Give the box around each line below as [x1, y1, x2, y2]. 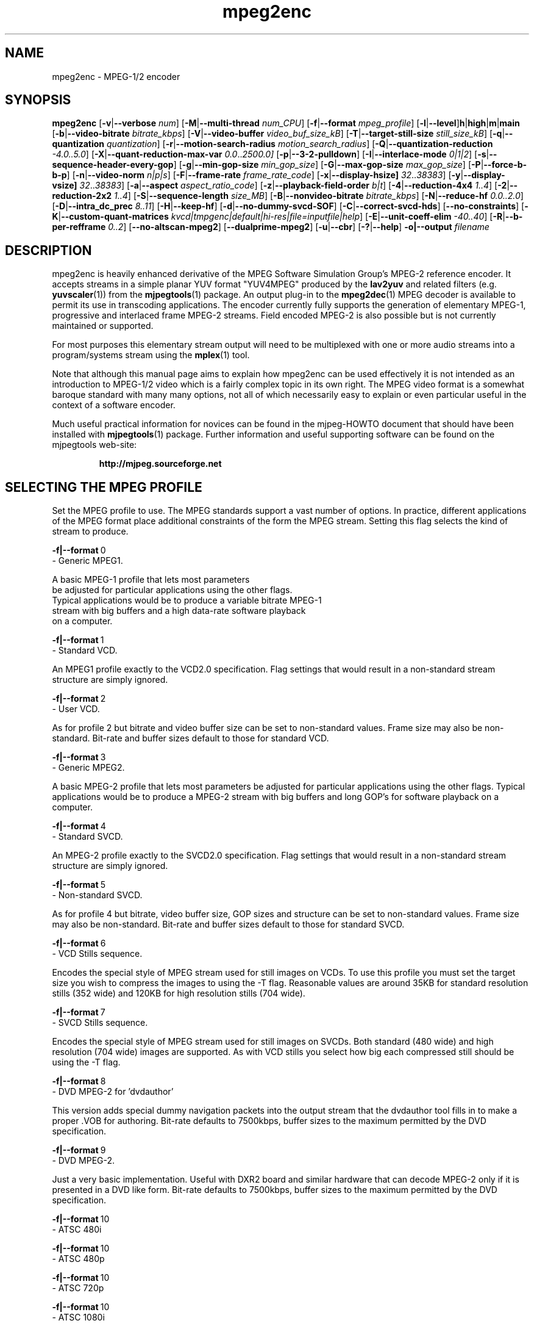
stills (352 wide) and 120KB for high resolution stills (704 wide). [52, 988, 305, 999]
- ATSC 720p [52, 1283, 104, 1294]
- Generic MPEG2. [52, 762, 125, 773]
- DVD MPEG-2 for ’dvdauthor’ [52, 1086, 174, 1097]
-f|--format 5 [52, 879, 106, 890]
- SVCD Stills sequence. [52, 1017, 148, 1028]
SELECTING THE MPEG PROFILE [5, 479, 202, 495]
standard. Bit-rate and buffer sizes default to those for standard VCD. [52, 733, 329, 744]
